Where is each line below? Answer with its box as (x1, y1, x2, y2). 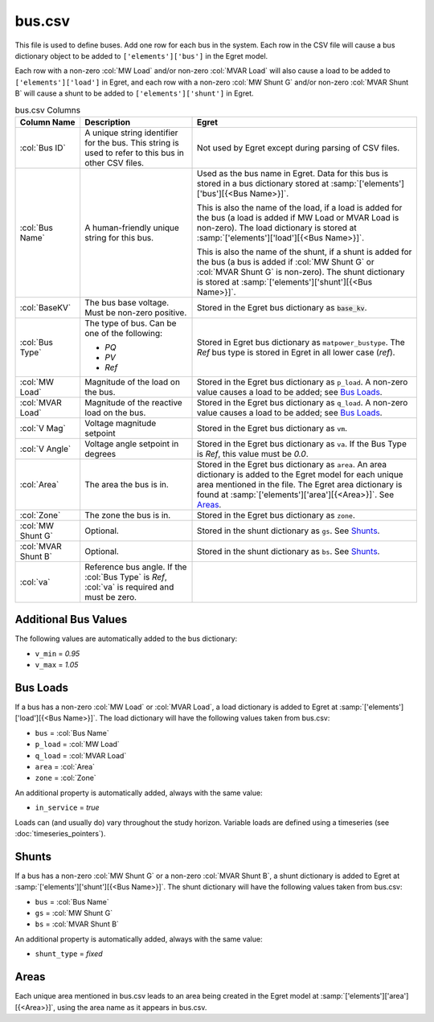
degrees (84, 448, 117, 459)
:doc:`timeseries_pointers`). (14, 828, 106, 838)
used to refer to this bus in (84, 147, 185, 158)
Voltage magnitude (84, 417, 157, 429)
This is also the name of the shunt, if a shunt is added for (197, 246, 412, 257)
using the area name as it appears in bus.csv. (57, 1002, 207, 1012)
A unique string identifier (84, 127, 178, 138)
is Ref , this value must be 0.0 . (197, 448, 309, 459)
